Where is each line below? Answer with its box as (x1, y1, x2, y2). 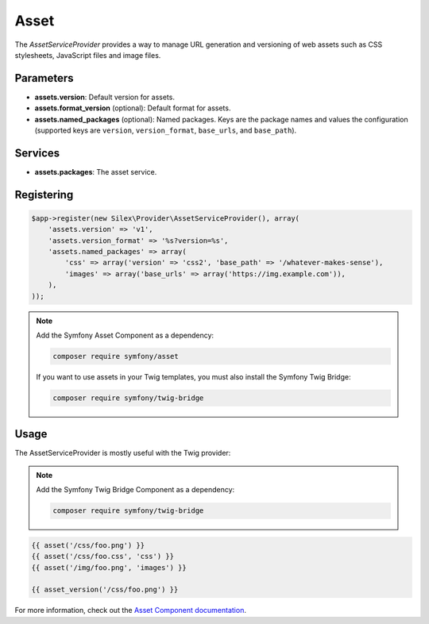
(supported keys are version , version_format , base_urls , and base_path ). (34, 125, 297, 135)
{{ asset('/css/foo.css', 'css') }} (31, 552, 175, 561)
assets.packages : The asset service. (34, 167, 157, 176)
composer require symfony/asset (52, 352, 179, 361)
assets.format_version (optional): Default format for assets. (34, 103, 231, 113)
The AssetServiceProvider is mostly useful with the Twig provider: (14, 449, 231, 458)
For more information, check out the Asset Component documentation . (14, 606, 246, 615)
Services (14, 146, 60, 160)
